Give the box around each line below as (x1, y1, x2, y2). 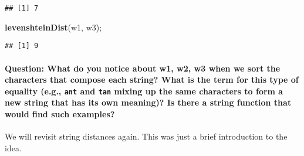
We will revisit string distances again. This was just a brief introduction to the (5, 130, 288, 143)
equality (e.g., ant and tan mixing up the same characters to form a (5, 84, 283, 97)
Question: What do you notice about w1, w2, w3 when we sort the (5, 62, 281, 74)
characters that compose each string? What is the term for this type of (5, 73, 299, 86)
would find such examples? (5, 107, 115, 120)
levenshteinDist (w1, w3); (5, 21, 102, 33)
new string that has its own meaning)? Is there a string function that (5, 96, 292, 108)
